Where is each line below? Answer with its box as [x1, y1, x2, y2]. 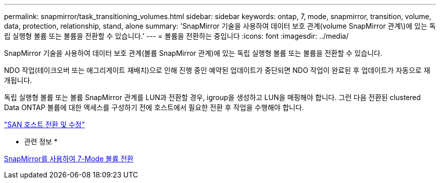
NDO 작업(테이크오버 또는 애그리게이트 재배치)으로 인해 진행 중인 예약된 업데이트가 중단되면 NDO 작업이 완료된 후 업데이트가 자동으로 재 [4, 66, 430, 74]
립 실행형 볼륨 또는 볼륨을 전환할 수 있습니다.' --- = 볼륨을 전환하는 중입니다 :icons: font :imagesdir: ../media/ [4, 32, 349, 40]
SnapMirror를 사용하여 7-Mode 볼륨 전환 [4, 154, 134, 163]
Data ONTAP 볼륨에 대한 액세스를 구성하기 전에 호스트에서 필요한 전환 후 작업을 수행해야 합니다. [4, 103, 304, 112]
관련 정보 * [24, 137, 58, 146]
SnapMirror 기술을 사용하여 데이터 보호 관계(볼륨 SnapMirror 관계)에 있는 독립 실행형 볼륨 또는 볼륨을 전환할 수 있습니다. [4, 49, 383, 57]
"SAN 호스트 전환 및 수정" [4, 120, 85, 129]
